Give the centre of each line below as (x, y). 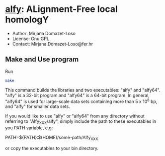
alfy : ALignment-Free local (61, 9)
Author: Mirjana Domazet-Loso (44, 33)
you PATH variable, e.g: (29, 128)
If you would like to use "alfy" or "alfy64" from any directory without (75, 116)
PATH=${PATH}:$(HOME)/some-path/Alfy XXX (52, 138)
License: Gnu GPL (31, 39)
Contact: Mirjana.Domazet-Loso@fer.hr (53, 44)
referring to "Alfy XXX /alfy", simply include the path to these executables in (81, 122)
